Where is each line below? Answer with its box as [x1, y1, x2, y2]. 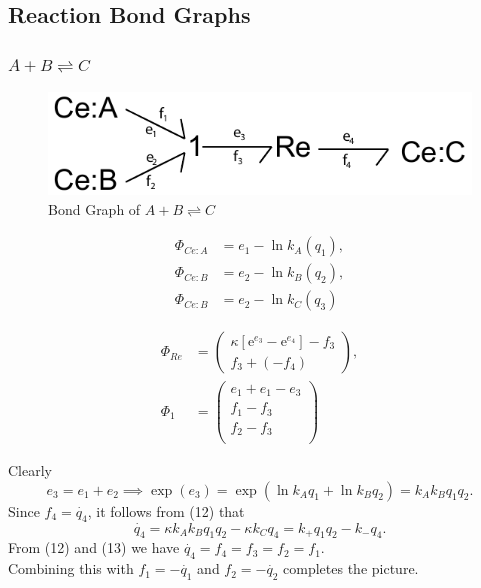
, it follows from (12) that [87, 500, 245, 521]
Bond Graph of [48, 198, 141, 219]
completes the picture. [283, 558, 419, 579]
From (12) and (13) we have [8, 537, 180, 558]
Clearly [8, 460, 52, 481]
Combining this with [8, 558, 134, 579]
